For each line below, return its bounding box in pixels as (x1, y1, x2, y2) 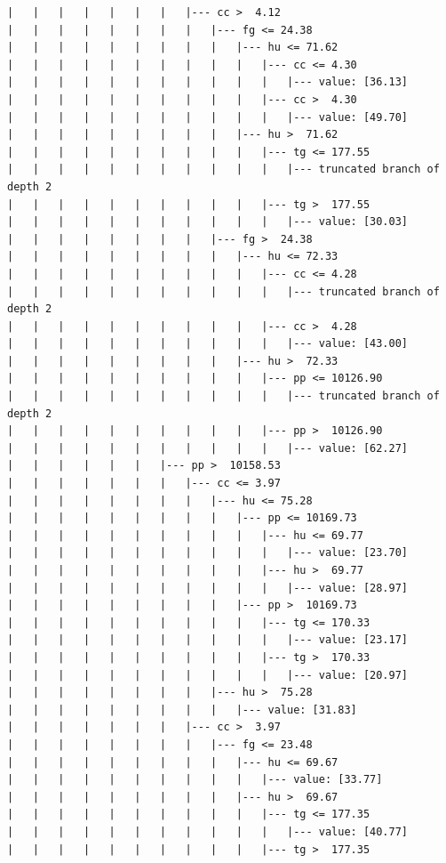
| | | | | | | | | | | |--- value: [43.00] (7, 337, 409, 351)
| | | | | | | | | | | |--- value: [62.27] (7, 441, 409, 455)
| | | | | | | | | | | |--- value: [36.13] (7, 76, 409, 89)
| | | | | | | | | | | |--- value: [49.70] (7, 110, 409, 124)
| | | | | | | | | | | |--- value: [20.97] (7, 668, 409, 682)
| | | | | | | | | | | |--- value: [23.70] (7, 546, 409, 560)
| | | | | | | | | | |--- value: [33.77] (7, 773, 383, 786)
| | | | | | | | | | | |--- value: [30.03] (7, 215, 409, 229)
